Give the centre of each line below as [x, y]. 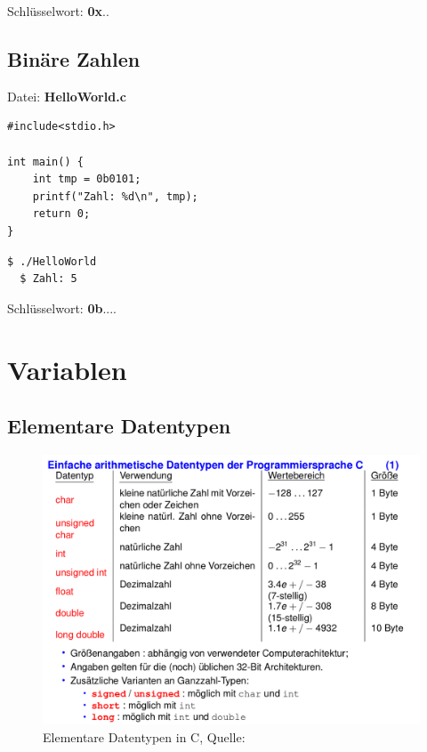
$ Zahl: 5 [48, 279]
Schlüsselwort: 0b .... [62, 307]
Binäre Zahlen [74, 58]
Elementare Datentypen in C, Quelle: [144, 736]
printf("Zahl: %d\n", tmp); [115, 196]
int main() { [45, 162]
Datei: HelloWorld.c [67, 96]
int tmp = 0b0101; [87, 179]
